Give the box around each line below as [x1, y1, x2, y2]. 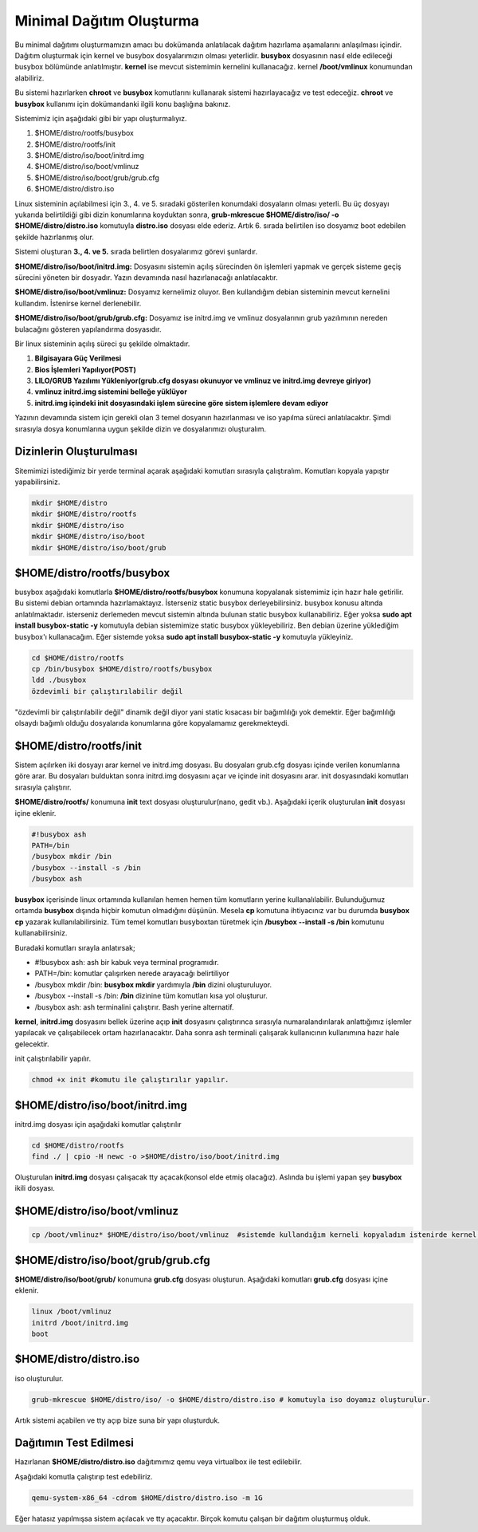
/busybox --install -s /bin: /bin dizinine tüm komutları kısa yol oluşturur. [34, 991, 268, 1001]
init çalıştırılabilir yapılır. [14, 1053, 92, 1064]
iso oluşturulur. [14, 1373, 64, 1383]
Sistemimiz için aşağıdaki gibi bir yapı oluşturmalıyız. [14, 113, 187, 123]
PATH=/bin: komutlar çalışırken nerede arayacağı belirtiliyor [34, 969, 230, 979]
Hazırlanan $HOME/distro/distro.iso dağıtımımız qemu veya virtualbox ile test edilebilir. [14, 1457, 303, 1467]
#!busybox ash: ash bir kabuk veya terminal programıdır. [34, 958, 219, 967]
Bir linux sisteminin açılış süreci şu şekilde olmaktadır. [14, 339, 190, 349]
